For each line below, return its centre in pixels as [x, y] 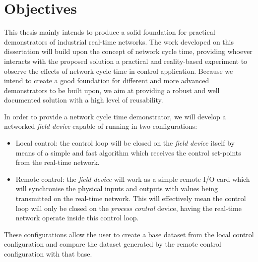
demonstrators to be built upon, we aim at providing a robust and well [112, 90]
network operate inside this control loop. [77, 218]
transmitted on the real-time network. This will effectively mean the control [131, 198]
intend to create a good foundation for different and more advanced [107, 80]
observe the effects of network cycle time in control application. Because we [119, 71]
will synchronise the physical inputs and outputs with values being [117, 188]
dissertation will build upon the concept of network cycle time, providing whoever [128, 51]
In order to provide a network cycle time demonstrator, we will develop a [115, 116]
